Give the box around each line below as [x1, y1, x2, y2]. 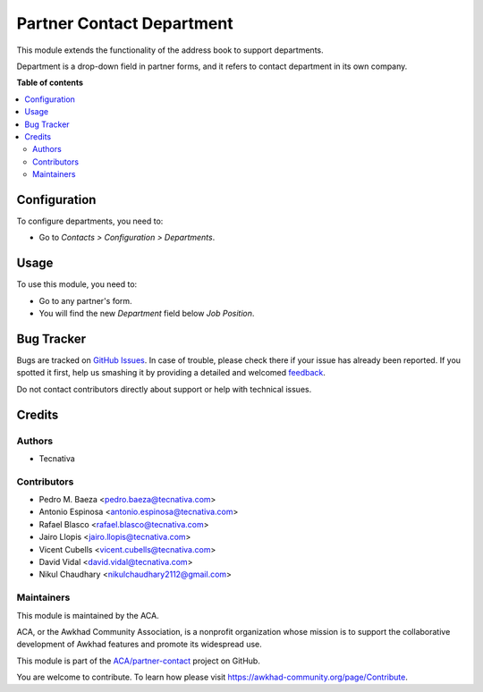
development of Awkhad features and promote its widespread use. [16, 639, 263, 650]
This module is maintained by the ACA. [16, 610, 160, 620]
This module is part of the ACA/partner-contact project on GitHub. [16, 655, 261, 666]
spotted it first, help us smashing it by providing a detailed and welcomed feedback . [16, 367, 326, 378]
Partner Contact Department [16, 13, 233, 33]
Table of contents [16, 77, 84, 89]
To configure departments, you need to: [16, 215, 164, 226]
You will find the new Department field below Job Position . [38, 308, 255, 319]
